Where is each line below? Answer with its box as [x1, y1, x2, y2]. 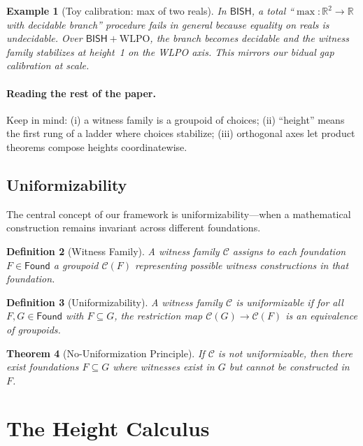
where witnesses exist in [113, 359, 215, 374]
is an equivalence [285, 308, 357, 323]
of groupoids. [6, 322, 61, 336]
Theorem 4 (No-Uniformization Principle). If [6, 345, 205, 360]
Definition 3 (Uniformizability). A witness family [6, 294, 222, 309]
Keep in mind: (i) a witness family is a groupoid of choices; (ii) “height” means [6, 112, 345, 127]
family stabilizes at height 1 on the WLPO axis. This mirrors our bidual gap [6, 44, 334, 59]
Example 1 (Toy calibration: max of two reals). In [6, 3, 227, 17]
